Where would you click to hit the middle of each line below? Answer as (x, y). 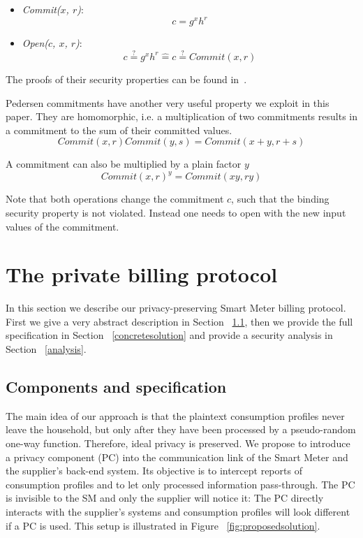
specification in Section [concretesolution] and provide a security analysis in (169, 335)
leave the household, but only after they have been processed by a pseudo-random (181, 429)
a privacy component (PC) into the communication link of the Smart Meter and (177, 457)
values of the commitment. (62, 226)
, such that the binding (280, 199)
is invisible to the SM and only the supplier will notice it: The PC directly (165, 498)
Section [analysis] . (46, 349)
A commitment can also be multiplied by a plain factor (124, 164)
